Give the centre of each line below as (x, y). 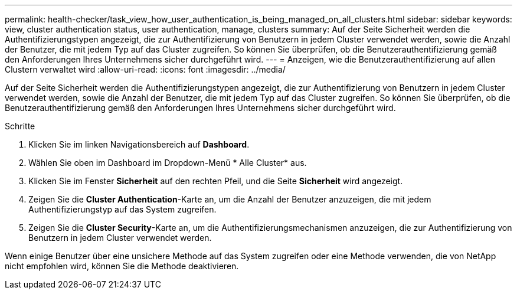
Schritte (20, 126)
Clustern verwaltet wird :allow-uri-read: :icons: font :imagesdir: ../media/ (145, 69)
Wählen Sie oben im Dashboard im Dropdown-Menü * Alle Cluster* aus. (168, 163)
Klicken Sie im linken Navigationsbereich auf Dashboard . (139, 144)
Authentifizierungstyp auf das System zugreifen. (122, 209)
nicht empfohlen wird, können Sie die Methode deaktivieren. (122, 266)
